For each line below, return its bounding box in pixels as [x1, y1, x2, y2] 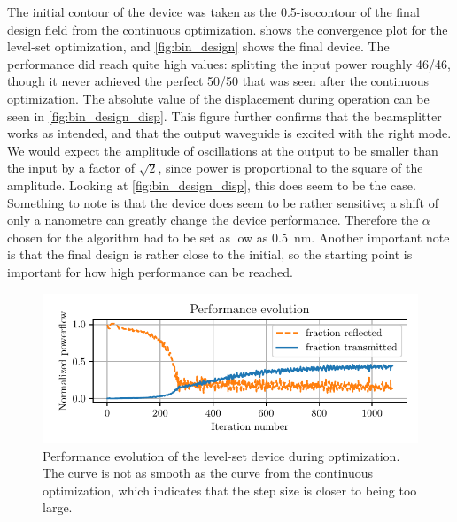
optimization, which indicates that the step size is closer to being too [43, 480, 417, 499]
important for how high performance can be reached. [7, 262, 293, 280]
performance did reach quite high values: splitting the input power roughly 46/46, [7, 54, 451, 73]
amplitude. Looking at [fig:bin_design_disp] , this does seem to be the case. [7, 175, 416, 194]
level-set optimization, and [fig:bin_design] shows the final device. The [7, 37, 390, 56]
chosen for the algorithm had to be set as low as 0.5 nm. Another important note [7, 227, 450, 246]
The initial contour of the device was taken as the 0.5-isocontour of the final [7, 3, 420, 20]
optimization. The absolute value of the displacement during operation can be [7, 88, 430, 107]
